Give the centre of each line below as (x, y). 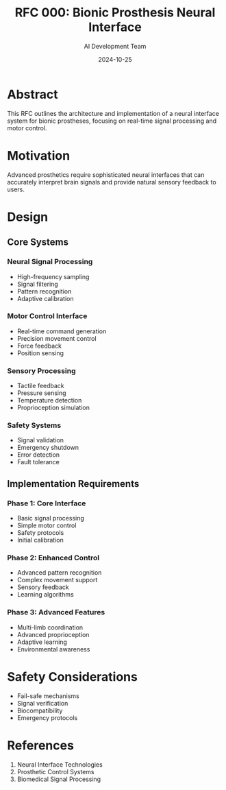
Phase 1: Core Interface (47, 503)
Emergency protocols (47, 717)
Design (28, 217)
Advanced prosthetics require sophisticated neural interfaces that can (106, 175)
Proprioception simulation (53, 408)
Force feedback (39, 346)
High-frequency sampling (53, 276)
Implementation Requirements (73, 484)
